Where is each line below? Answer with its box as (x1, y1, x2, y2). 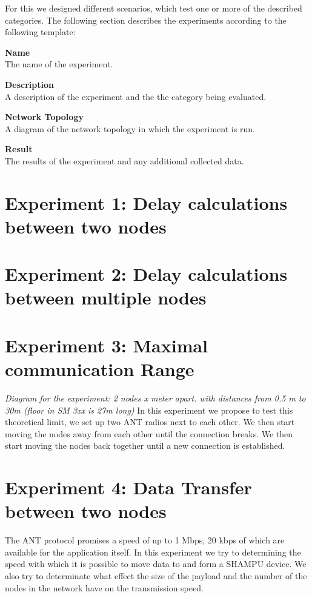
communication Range (5, 357, 194, 381)
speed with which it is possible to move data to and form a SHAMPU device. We (5, 557, 307, 570)
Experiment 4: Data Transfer (5, 475, 252, 500)
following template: (5, 25, 76, 38)
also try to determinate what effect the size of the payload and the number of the (5, 569, 307, 582)
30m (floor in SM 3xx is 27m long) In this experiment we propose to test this (5, 403, 293, 416)
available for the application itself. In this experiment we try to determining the (5, 545, 301, 558)
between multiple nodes (5, 285, 207, 310)
